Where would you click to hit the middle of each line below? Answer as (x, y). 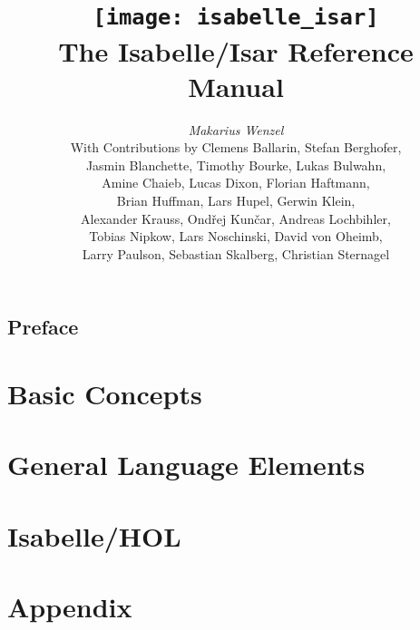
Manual (236, 86)
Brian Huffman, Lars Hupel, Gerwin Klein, (236, 200)
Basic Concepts (105, 393)
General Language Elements (186, 465)
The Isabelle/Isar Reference (236, 50)
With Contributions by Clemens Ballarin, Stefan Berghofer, (236, 147)
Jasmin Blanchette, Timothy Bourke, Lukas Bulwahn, (236, 165)
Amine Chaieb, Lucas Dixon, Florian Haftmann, (236, 183)
